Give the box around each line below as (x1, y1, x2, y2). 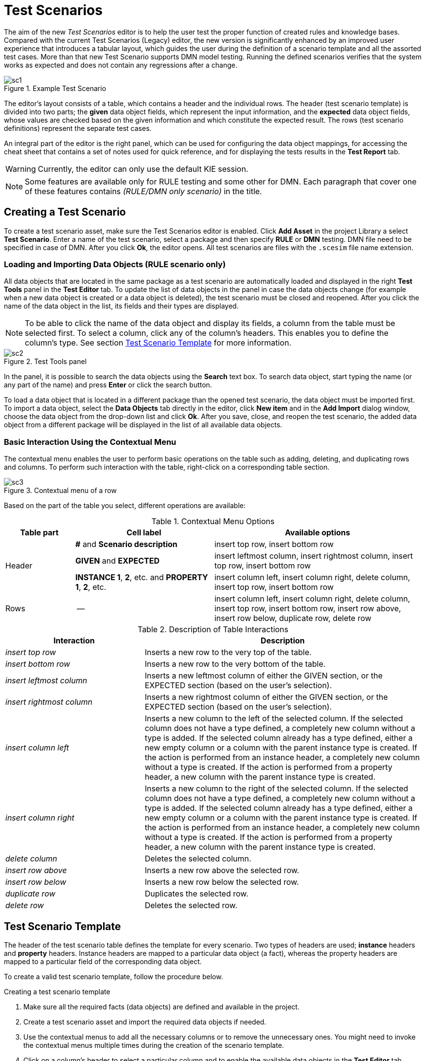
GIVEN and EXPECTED (75, 556, 159, 566)
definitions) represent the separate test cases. (4, 124, 152, 132)
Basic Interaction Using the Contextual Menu (4, 437, 177, 447)
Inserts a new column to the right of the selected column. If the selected (144, 784, 408, 794)
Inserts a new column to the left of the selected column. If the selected (144, 713, 403, 724)
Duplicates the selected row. (144, 889, 248, 899)
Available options (284, 528, 351, 538)
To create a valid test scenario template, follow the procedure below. (4, 972, 223, 981)
